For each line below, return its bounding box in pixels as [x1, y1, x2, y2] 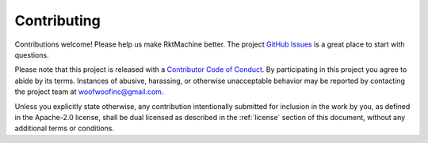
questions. [14, 50, 49, 59]
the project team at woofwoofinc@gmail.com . [14, 87, 164, 96]
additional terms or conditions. [14, 123, 115, 134]
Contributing [14, 12, 101, 29]
